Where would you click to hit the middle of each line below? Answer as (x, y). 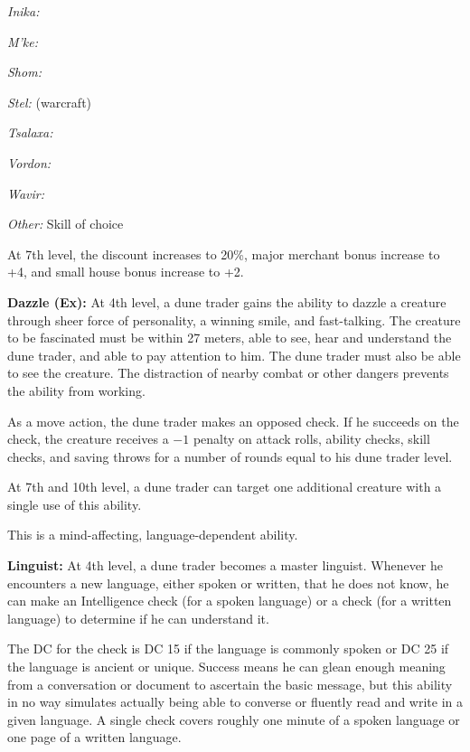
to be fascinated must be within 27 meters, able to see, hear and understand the (230, 338)
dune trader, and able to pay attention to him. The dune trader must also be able (234, 355)
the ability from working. (76, 390)
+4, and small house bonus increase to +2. (126, 272)
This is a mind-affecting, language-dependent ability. (153, 535)
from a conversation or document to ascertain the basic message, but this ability (230, 684)
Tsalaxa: (30, 132)
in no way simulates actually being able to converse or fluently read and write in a (235, 702)
